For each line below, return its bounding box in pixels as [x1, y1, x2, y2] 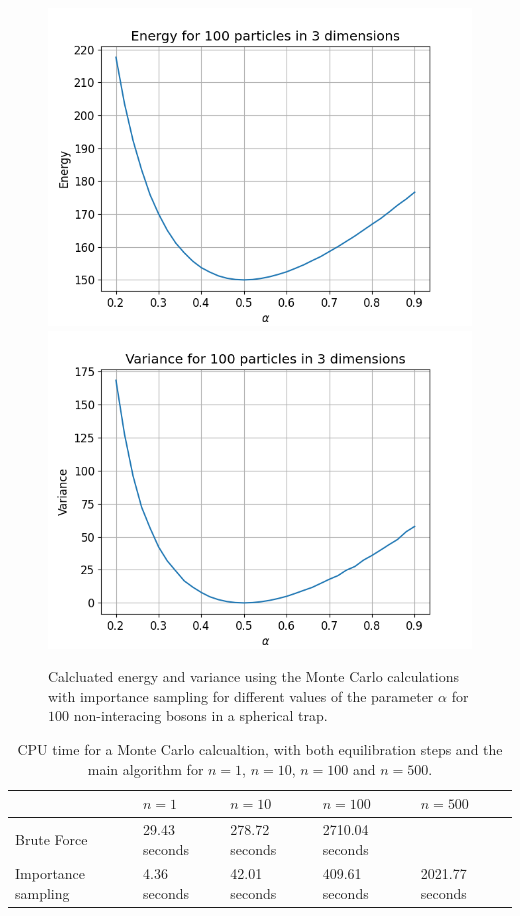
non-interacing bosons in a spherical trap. [73, 705, 328, 726]
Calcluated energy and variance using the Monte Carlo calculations [48, 666, 459, 687]
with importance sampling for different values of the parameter [48, 685, 434, 706]
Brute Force [15, 828, 88, 849]
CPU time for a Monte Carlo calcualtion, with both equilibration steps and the [17, 738, 503, 759]
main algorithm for [87, 758, 204, 779]
